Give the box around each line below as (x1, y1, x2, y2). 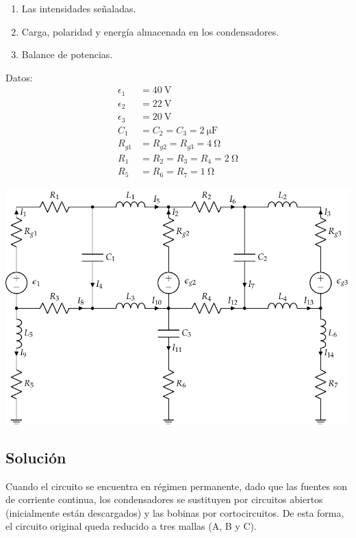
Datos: (5, 70, 33, 84)
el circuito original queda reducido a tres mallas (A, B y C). (5, 519, 257, 533)
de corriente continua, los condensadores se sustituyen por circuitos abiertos (5, 492, 323, 507)
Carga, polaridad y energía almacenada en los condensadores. (21, 24, 279, 38)
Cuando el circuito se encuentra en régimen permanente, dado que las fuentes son (5, 478, 347, 493)
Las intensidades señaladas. (21, 1, 136, 15)
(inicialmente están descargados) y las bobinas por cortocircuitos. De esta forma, (5, 505, 344, 520)
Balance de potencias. (21, 47, 113, 62)
